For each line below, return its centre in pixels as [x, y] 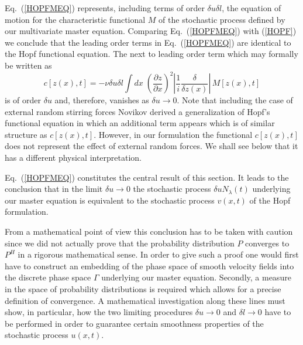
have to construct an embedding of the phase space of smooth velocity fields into [149, 265]
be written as [28, 65]
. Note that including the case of [235, 100]
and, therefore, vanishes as [102, 100]
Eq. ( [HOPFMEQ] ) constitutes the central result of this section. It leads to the [147, 177]
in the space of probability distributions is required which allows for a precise [143, 288]
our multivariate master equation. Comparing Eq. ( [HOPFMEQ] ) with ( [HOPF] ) [151, 31]
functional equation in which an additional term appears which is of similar [140, 123]
